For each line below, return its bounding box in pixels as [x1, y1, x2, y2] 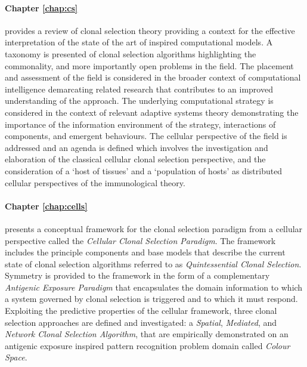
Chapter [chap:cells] [5, 199, 88, 212]
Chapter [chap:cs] [5, 1, 78, 14]
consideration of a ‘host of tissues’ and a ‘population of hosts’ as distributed [5, 164, 283, 177]
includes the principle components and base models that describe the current [5, 246, 286, 258]
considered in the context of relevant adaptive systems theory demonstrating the [5, 106, 299, 118]
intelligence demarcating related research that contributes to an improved [5, 82, 273, 95]
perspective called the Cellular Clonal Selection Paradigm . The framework [5, 234, 276, 246]
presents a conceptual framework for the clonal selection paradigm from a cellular [5, 222, 303, 235]
